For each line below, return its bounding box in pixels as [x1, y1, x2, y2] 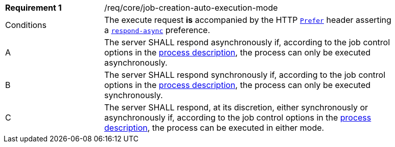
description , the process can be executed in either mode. [104, 123, 324, 133]
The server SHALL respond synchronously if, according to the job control [104, 70, 386, 80]
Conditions [5, 20, 47, 30]
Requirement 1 [5, 3, 62, 13]
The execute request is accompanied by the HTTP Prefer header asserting [104, 15, 391, 25]
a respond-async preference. [104, 25, 211, 35]
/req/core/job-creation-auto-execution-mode [104, 3, 278, 13]
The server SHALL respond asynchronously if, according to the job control [104, 37, 390, 47]
